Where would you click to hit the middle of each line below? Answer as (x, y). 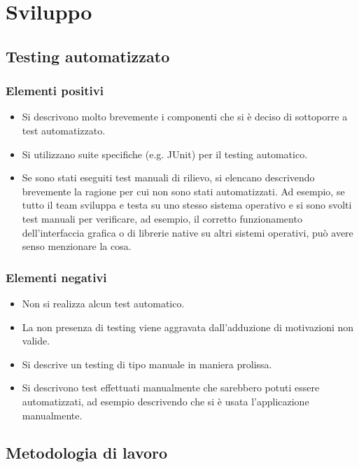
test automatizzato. (64, 130)
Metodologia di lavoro (87, 453)
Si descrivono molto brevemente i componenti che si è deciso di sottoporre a (185, 117)
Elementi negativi (56, 277)
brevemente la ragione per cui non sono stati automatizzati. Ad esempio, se (183, 191)
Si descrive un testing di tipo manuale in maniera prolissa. (147, 364)
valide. (36, 341)
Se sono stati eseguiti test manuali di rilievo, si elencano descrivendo (168, 177)
